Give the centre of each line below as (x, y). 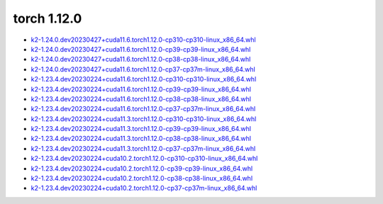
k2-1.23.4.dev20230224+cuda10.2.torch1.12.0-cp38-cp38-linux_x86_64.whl (142, 178)
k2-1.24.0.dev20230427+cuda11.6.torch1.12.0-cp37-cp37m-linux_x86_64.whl (143, 69)
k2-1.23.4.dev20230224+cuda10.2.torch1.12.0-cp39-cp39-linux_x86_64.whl (142, 168)
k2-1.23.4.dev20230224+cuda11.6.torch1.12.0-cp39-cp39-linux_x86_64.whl (141, 89)
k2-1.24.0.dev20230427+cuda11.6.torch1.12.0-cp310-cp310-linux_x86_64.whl (143, 40)
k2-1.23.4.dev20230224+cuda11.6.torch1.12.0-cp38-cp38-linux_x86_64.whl (141, 98)
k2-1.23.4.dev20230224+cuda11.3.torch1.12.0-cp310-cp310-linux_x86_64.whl (144, 119)
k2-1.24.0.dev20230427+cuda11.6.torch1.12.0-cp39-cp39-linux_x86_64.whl (141, 49)
